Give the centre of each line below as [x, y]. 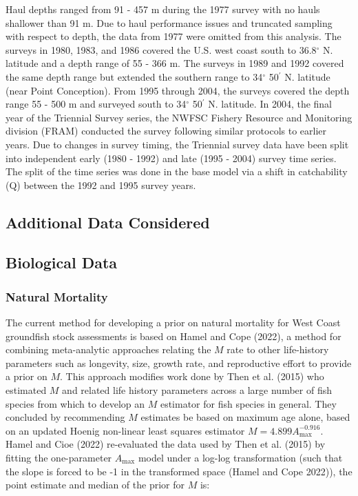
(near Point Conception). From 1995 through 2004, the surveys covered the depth [178, 90]
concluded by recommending [65, 417]
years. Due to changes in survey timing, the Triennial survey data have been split [177, 144]
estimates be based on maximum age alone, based [245, 417]
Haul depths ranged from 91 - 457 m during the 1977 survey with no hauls [163, 9]
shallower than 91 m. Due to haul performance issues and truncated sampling [169, 22]
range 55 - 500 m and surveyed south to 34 [96, 104]
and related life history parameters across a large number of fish [197, 390]
